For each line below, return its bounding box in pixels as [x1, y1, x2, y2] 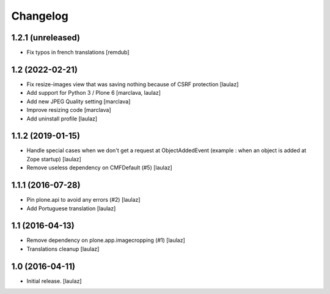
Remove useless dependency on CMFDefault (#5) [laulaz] [26, 164, 172, 171]
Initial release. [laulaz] [26, 277, 82, 284]
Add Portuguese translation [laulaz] [26, 205, 116, 212]
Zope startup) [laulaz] [26, 155, 82, 163]
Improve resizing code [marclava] [26, 106, 111, 114]
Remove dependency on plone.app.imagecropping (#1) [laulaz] [26, 237, 186, 244]
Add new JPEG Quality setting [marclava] [26, 98, 131, 105]
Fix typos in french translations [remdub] [26, 49, 130, 56]
